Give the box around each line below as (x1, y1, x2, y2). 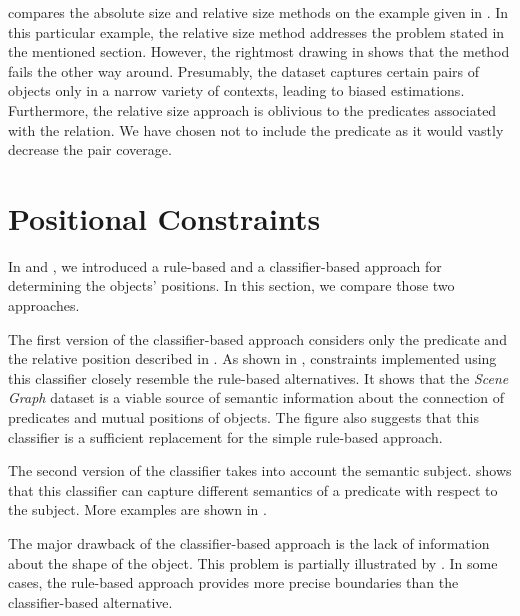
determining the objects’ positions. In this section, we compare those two (8, 275, 455, 296)
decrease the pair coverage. (8, 139, 172, 160)
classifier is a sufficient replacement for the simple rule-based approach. (8, 426, 443, 447)
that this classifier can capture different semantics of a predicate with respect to (8, 479, 498, 500)
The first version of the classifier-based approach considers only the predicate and (8, 328, 507, 349)
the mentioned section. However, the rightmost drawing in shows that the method (8, 41, 510, 62)
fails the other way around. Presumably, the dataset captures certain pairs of (8, 60, 480, 81)
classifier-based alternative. (8, 591, 173, 612)
